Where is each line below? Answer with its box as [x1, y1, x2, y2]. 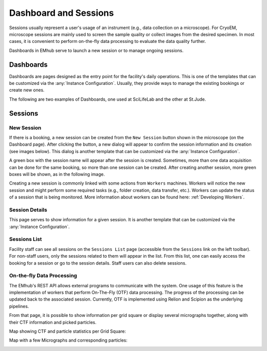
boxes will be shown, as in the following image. [9, 171, 105, 177]
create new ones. [9, 87, 44, 93]
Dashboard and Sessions [9, 7, 114, 18]
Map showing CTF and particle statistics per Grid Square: [9, 328, 126, 334]
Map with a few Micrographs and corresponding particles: [9, 337, 128, 343]
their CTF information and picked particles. [9, 319, 96, 325]
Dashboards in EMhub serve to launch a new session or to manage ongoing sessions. [9, 47, 184, 53]
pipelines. [9, 303, 29, 309]
